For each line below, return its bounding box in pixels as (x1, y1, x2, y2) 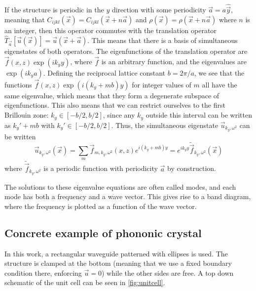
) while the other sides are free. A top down (101, 267, 234, 278)
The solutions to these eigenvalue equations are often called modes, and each (4, 181, 236, 192)
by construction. (167, 163, 216, 173)
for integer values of (132, 79, 191, 89)
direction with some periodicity (111, 4, 206, 15)
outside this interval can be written (146, 110, 252, 120)
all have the (202, 79, 237, 89)
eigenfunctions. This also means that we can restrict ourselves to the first (4, 100, 225, 110)
